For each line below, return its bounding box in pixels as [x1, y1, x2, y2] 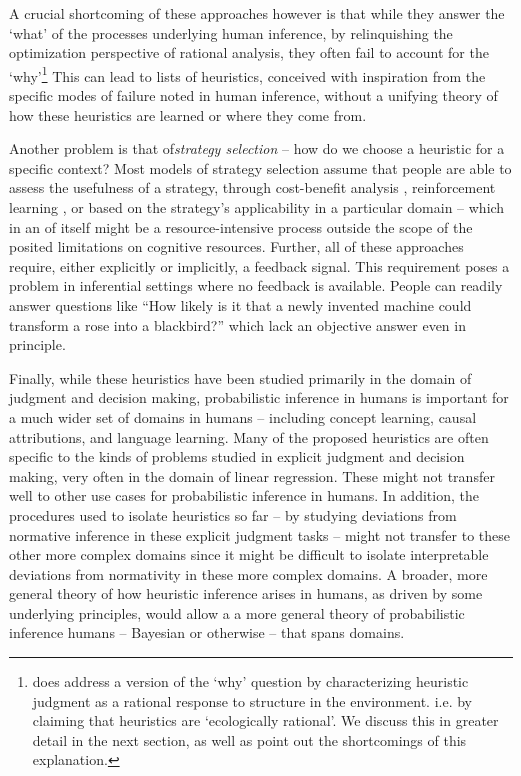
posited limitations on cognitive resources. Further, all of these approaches [9, 236, 464, 257]
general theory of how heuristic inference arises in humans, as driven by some [9, 583, 483, 604]
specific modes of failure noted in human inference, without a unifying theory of [9, 85, 498, 106]
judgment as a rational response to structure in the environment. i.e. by [32, 690, 472, 711]
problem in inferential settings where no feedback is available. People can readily [9, 275, 503, 296]
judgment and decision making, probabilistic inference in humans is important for [9, 387, 509, 408]
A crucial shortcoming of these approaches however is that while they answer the [9, 3, 505, 23]
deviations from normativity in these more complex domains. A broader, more [9, 563, 488, 584]
